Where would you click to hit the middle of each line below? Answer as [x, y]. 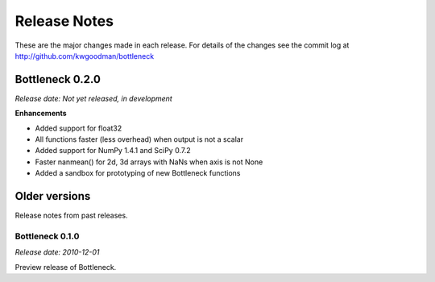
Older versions [53, 196]
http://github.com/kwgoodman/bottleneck [85, 56]
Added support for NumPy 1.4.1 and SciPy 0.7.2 [113, 151]
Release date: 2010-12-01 [57, 252]
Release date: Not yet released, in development [93, 98]
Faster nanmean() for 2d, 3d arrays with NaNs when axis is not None [149, 162]
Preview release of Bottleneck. [66, 267]
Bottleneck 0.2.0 [58, 79]
